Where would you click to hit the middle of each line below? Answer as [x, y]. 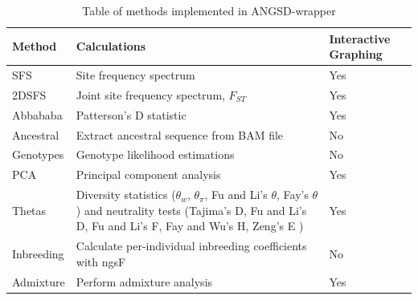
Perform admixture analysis [144, 281]
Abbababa [37, 114]
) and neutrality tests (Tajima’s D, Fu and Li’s [191, 210]
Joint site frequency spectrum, [150, 94]
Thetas [29, 210]
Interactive [360, 38]
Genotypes [38, 154]
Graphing [356, 54]
